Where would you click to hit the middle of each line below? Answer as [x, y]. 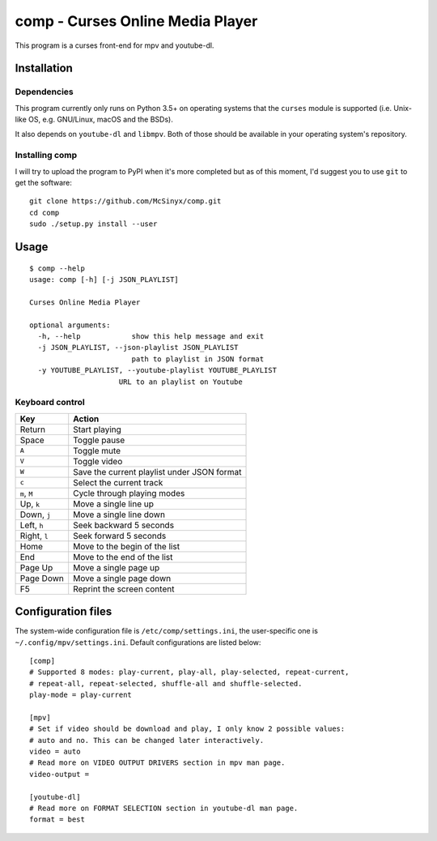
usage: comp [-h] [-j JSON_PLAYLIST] [104, 279]
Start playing [97, 429]
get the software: [44, 183]
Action [86, 419]
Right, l [34, 536]
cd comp [45, 212]
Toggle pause [99, 440]
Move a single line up [113, 504]
